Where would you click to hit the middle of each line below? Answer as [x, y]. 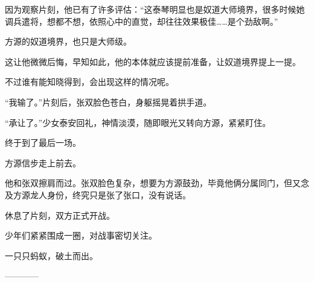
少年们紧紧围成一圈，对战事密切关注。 [81, 235]
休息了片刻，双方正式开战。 [60, 215]
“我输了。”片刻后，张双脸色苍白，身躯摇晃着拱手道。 [108, 102]
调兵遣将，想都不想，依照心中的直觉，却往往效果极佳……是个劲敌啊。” [142, 21]
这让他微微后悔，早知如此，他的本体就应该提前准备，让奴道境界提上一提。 [153, 61]
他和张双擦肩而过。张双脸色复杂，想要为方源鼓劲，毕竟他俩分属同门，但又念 [157, 183]
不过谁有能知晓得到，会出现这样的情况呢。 [89, 82]
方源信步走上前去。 [43, 162]
